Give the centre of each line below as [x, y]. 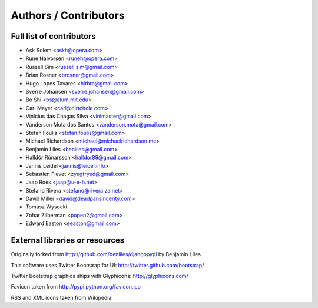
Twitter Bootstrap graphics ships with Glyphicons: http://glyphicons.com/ [100, 276]
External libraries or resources [68, 241]
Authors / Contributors [68, 15]
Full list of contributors [54, 36]
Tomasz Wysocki [47, 207]
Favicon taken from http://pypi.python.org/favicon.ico [76, 287]
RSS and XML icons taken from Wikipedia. [62, 297]
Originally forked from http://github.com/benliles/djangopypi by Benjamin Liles [106, 254]
